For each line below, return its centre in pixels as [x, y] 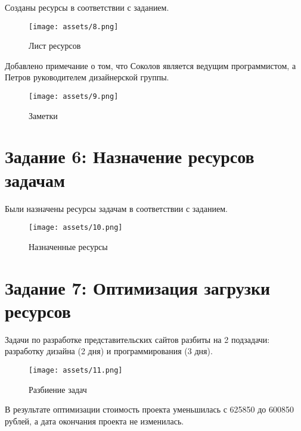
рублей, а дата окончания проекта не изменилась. [94, 421]
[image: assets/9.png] [74, 97]
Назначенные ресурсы [68, 246]
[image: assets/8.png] [74, 26]
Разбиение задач [58, 389]
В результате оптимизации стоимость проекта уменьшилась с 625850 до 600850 [150, 409]
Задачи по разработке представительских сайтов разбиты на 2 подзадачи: [137, 339]
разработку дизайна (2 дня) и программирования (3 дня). [109, 351]
